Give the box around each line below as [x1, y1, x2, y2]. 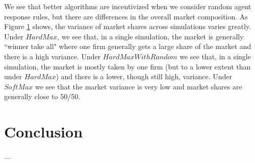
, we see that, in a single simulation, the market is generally [57, 31, 244, 41]
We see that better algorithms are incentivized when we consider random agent [4, 1, 251, 11]
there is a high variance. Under [4, 51, 101, 61]
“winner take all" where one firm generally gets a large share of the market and [4, 41, 251, 52]
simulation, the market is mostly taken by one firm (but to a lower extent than [4, 61, 251, 72]
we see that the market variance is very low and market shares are [35, 81, 242, 91]
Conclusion [4, 121, 83, 142]
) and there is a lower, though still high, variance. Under [56, 71, 233, 82]
